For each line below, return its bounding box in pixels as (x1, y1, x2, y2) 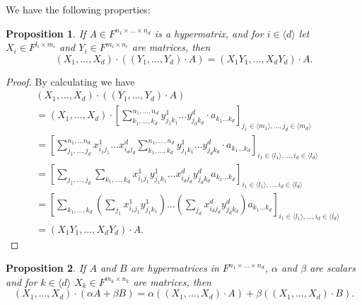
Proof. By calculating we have (6, 74, 135, 88)
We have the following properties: (6, 2, 151, 16)
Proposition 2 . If (6, 260, 86, 275)
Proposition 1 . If (6, 25, 86, 40)
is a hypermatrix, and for (154, 25, 264, 40)
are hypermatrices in (130, 260, 219, 275)
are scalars (310, 260, 356, 275)
